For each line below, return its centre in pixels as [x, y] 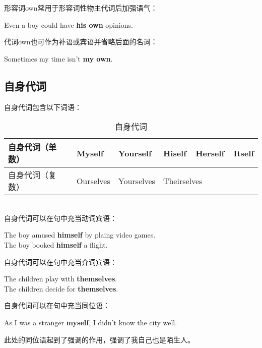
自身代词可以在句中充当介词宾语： [60, 262]
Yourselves [137, 181]
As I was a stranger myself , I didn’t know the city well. [91, 322]
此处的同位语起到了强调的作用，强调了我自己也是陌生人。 [99, 339]
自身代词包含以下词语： [43, 107]
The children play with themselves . [61, 279]
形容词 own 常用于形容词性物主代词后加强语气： [81, 8]
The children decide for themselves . [61, 288]
